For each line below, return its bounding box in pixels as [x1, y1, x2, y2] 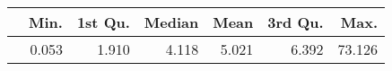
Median [144, 12, 199, 32]
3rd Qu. [267, 12, 324, 32]
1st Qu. [76, 12, 130, 32]
